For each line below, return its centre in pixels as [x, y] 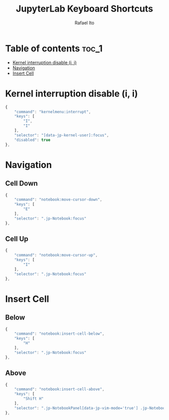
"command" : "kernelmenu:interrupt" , [53, 112]
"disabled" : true [32, 140]
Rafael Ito [84, 23]
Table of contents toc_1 [54, 48]
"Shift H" [33, 399]
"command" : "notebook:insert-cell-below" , [59, 334]
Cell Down [22, 183]
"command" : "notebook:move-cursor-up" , [56, 255]
